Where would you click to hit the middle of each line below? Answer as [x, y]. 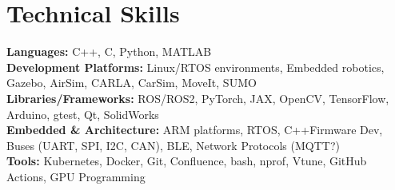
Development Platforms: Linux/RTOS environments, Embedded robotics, [196, 67]
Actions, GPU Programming [76, 176]
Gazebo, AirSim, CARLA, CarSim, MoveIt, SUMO [132, 83]
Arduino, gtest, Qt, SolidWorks [83, 114]
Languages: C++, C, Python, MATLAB [109, 51]
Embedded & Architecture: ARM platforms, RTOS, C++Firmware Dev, [195, 130]
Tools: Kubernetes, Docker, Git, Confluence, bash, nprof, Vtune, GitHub [187, 161]
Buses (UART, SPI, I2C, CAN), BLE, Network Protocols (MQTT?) [173, 145]
